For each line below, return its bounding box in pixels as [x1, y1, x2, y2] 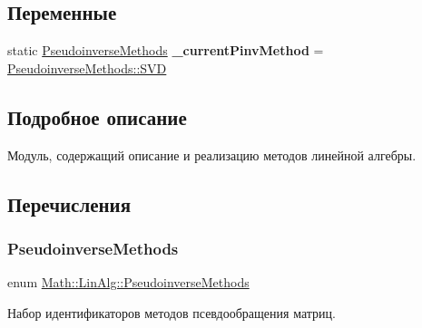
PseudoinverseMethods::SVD [7, 58, 167, 77]
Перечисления [7, 189, 132, 217]
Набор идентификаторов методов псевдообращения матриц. [7, 303, 336, 322]
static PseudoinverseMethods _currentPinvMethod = [7, 41, 324, 60]
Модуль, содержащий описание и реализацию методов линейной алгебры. [7, 145, 417, 164]
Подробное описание [7, 102, 187, 130]
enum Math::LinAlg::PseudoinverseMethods [7, 273, 250, 292]
